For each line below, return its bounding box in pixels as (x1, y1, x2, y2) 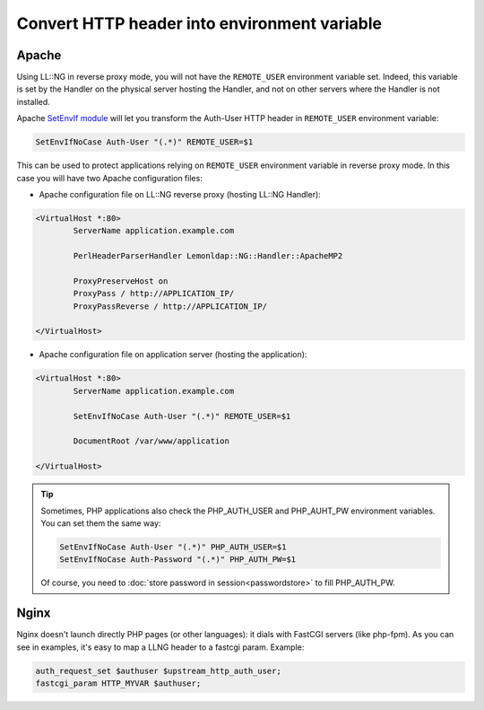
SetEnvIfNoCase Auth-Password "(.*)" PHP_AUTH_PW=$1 (59, 555, 297, 565)
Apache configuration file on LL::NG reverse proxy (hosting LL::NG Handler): (39, 188, 322, 199)
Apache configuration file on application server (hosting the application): (39, 349, 307, 360)
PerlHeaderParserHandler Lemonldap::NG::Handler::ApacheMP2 (73, 251, 343, 261)
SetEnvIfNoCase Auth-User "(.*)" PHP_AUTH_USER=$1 (59, 541, 287, 552)
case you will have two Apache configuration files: (16, 172, 203, 183)
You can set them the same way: (40, 517, 161, 529)
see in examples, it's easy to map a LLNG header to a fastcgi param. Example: (16, 642, 305, 653)
